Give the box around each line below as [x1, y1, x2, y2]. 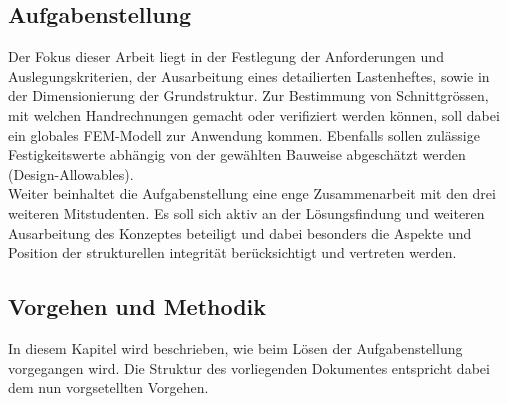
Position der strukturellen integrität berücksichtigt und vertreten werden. [8, 242, 457, 263]
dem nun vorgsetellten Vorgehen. [8, 377, 209, 398]
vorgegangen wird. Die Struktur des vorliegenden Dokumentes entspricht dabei [8, 357, 490, 378]
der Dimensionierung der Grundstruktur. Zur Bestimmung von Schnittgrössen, [8, 85, 489, 106]
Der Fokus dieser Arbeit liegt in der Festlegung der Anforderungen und [8, 46, 444, 67]
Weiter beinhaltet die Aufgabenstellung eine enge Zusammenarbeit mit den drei [8, 183, 496, 204]
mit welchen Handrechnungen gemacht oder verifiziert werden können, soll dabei [8, 104, 500, 125]
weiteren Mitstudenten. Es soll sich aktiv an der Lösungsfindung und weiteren [8, 202, 485, 223]
